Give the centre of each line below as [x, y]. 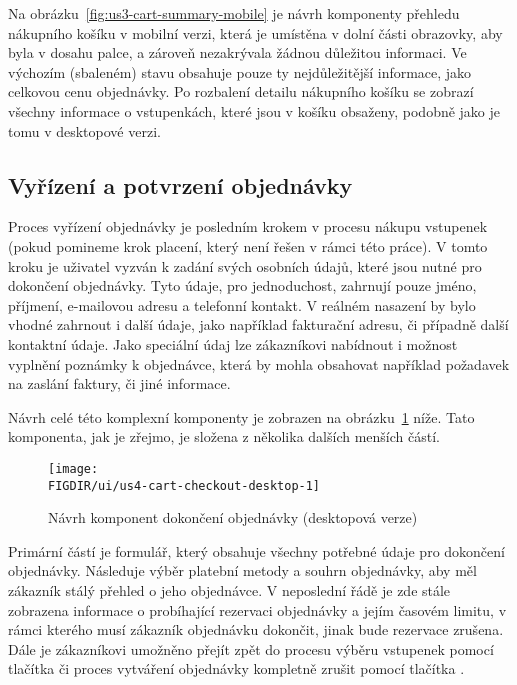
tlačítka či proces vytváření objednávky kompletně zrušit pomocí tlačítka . [236, 668]
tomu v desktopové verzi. [84, 130]
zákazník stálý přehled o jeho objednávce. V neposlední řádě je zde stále [229, 589]
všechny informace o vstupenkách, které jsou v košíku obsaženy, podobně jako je [254, 110]
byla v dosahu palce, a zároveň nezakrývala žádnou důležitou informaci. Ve [237, 52]
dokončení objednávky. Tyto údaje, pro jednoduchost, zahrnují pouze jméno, [242, 285]
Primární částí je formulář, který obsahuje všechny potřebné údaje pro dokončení [256, 550]
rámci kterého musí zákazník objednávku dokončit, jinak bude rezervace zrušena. [256, 629]
